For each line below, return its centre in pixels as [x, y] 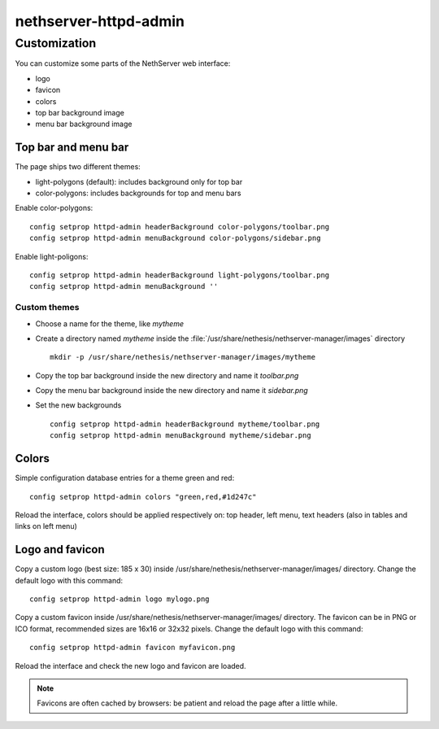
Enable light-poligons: [52, 256]
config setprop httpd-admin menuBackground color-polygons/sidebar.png [175, 238]
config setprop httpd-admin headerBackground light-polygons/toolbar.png [180, 275]
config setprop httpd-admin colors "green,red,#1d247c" [143, 497]
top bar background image [80, 112]
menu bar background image [84, 124]
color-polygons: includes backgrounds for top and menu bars [138, 193]
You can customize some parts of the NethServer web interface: [123, 63]
